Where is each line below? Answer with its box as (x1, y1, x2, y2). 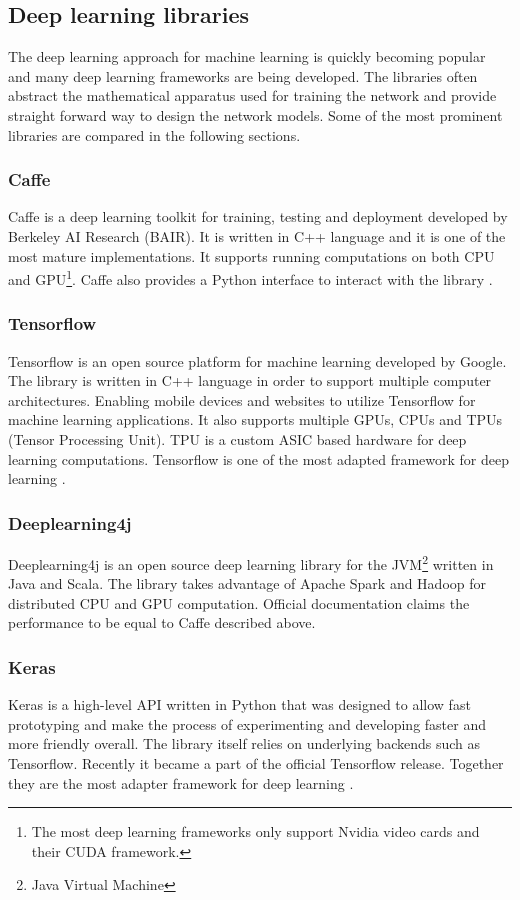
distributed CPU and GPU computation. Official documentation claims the (8, 592, 470, 613)
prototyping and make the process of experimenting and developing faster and (8, 713, 486, 734)
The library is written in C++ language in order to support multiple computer (8, 370, 492, 391)
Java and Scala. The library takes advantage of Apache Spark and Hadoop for (8, 573, 487, 594)
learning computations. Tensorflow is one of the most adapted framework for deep (8, 448, 510, 469)
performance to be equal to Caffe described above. (8, 612, 316, 633)
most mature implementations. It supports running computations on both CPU (8, 245, 495, 266)
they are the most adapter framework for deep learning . (8, 772, 354, 793)
